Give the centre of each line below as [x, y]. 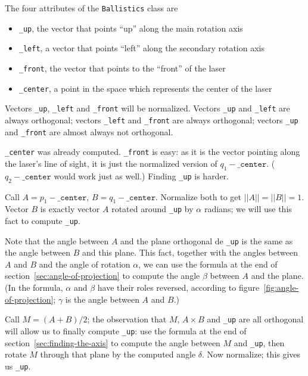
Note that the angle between [57, 240]
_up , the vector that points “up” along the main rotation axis [131, 28]
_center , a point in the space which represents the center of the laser [145, 88]
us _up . [18, 366]
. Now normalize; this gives [251, 354]
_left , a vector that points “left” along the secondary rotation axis [141, 48]
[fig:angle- [281, 288]
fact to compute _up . [43, 220]
